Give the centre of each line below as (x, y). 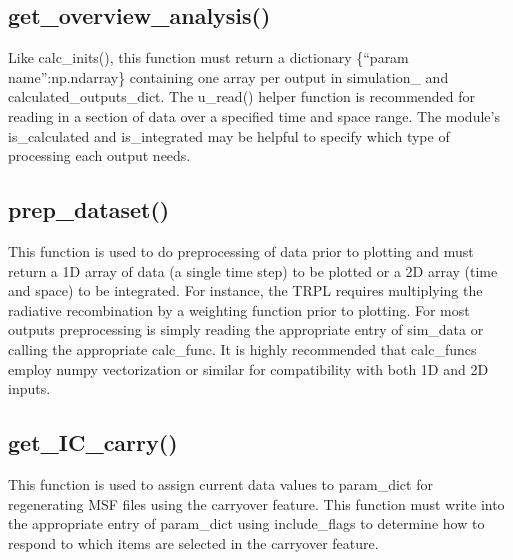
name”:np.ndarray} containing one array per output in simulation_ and (228, 76)
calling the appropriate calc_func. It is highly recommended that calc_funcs (242, 348)
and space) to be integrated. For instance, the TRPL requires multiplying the (245, 290)
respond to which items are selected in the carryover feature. (193, 542)
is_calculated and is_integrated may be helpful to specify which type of (229, 135)
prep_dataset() (89, 209)
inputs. (29, 388)
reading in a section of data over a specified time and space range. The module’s (254, 115)
